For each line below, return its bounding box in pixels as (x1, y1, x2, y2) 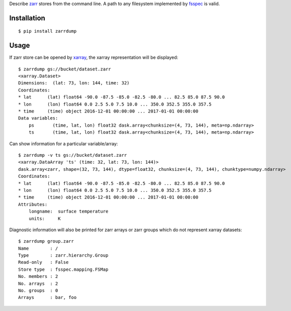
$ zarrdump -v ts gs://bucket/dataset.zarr (18, 152, 127, 158)
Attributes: (18, 201, 48, 207)
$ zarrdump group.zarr (18, 239, 74, 244)
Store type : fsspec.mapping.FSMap (18, 266, 109, 272)
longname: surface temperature (28, 209, 109, 215)
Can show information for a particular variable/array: (9, 141, 118, 147)
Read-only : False (18, 259, 69, 265)
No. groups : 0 (18, 288, 58, 293)
